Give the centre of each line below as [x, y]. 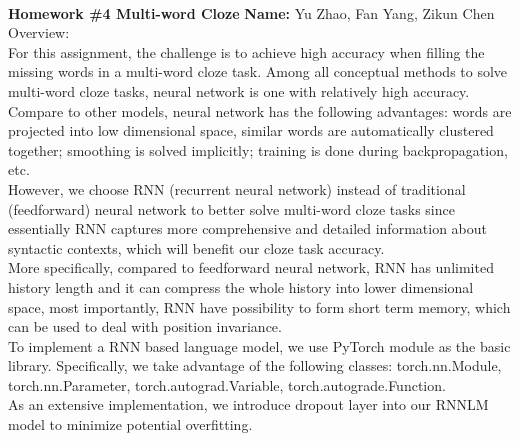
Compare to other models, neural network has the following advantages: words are [260, 110]
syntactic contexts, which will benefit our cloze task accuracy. [196, 247]
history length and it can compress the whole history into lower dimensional [241, 286]
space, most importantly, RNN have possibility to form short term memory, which [259, 306]
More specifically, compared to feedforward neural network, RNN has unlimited [251, 267]
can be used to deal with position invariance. [145, 326]
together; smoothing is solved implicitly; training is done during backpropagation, [258, 149]
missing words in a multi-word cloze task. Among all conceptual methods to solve [258, 71]
